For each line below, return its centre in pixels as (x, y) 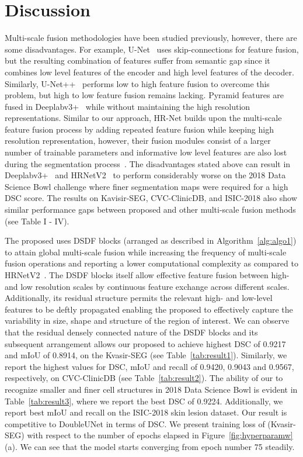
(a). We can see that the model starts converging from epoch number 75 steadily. (150, 446)
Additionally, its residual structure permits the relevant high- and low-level (139, 298)
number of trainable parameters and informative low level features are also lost (146, 152)
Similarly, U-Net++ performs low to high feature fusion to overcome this (137, 83)
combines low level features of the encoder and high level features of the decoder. (149, 72)
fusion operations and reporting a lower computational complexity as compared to (151, 263)
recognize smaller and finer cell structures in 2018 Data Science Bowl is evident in (151, 389)
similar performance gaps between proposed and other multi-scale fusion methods (150, 210)
